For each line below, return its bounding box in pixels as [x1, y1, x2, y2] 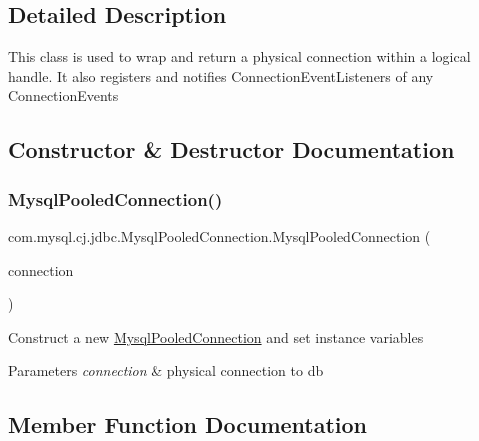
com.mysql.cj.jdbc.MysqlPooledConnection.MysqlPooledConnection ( [8, 225, 431, 246]
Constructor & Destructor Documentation [8, 134, 455, 165]
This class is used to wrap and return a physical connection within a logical [8, 46, 471, 67]
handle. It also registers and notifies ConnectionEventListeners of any [8, 65, 434, 86]
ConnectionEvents [8, 85, 119, 106]
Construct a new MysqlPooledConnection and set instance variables [8, 326, 424, 347]
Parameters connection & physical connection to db [8, 360, 324, 381]
